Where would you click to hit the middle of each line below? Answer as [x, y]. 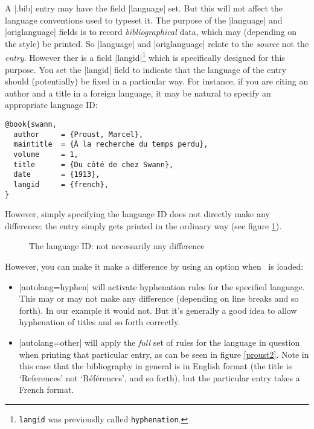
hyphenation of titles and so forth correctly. [100, 322]
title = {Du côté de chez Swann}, [94, 164]
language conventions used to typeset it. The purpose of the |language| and [144, 20]
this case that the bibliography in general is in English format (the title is [155, 366]
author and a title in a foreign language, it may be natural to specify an [138, 93]
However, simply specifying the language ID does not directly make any [137, 214]
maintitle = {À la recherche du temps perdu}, [111, 145]
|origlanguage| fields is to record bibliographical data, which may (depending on [151, 32]
